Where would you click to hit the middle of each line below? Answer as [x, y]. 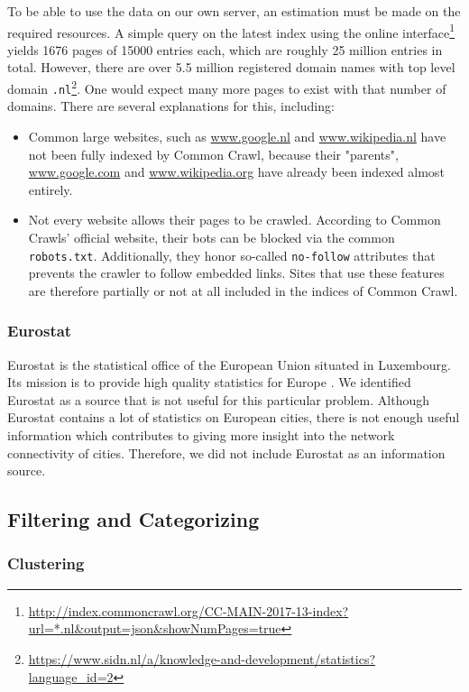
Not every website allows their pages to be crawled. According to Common [234, 220]
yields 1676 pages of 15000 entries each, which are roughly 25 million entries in [225, 49]
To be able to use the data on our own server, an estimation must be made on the [234, 11]
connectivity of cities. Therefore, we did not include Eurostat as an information [226, 452]
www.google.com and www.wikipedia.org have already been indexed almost [236, 172]
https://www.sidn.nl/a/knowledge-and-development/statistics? [202, 658]
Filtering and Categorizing [133, 519]
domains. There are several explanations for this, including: [171, 106]
